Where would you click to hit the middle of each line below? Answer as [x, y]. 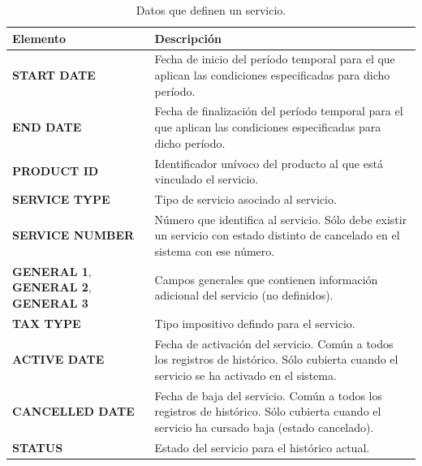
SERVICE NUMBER [73, 235]
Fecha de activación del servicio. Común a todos [274, 343]
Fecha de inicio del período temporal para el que [275, 59]
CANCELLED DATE [73, 411]
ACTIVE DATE [58, 359]
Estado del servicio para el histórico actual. [262, 447]
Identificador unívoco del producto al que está [269, 163]
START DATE [54, 75]
